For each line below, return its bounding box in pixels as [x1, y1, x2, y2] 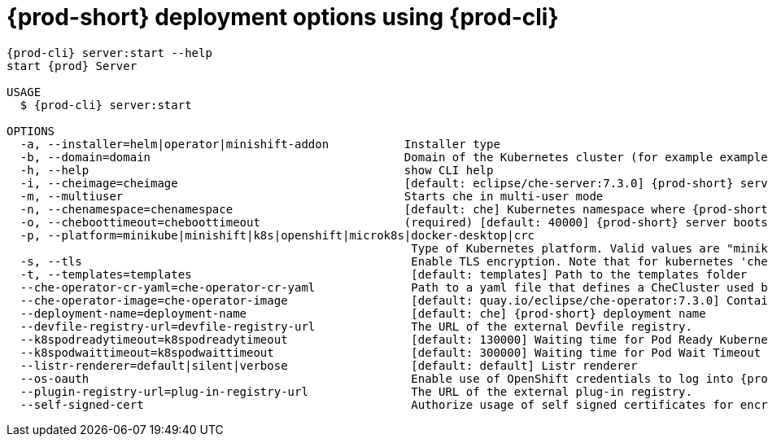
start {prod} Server [7, 59, 137, 72]
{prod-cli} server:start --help [7, 46, 212, 59]
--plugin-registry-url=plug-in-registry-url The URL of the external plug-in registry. [20, 384, 692, 398]
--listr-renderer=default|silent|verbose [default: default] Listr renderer [20, 358, 638, 372]
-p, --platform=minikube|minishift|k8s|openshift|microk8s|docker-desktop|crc [20, 228, 535, 242]
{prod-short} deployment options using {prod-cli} [7, 3, 559, 31]
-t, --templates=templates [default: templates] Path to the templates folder [20, 267, 748, 281]
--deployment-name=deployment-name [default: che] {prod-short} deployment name [20, 306, 706, 320]
